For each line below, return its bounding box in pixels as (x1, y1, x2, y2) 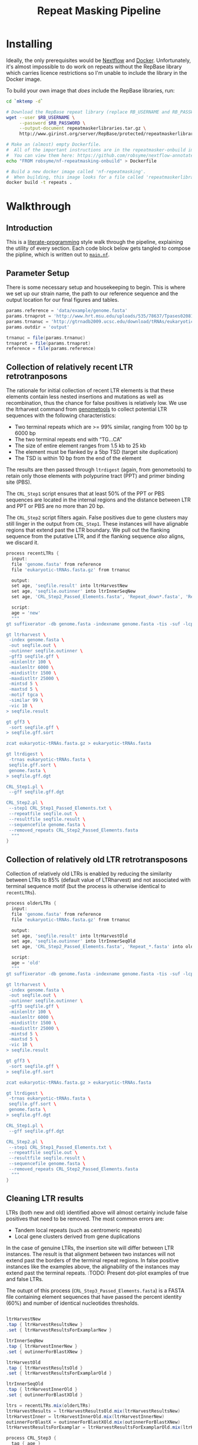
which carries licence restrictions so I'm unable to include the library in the (6, 69, 187, 76)
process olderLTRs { (6, 900, 57, 906)
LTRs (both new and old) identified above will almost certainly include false (6, 1209, 188, 1216)
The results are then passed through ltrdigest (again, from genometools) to (6, 466, 192, 473)
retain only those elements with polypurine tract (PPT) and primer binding (6, 473, 185, 480)
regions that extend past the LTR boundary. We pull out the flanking (6, 526, 170, 534)
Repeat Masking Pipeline (37, 4, 161, 18)
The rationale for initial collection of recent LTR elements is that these (6, 387, 174, 394)
